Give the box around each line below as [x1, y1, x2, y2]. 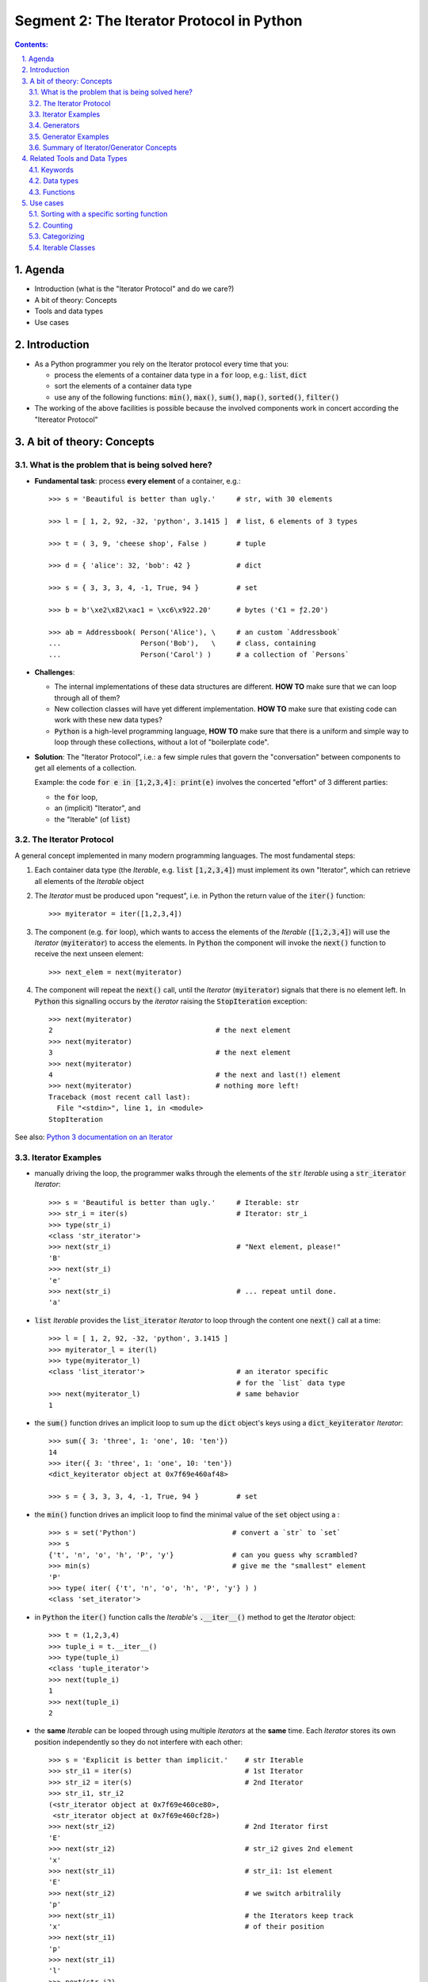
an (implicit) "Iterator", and [54, 803, 141, 813]
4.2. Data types [29, 176, 79, 186]
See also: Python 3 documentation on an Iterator [14, 1132, 174, 1142]
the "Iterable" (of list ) [54, 814, 131, 824]
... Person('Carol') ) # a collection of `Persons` [48, 650, 350, 659]
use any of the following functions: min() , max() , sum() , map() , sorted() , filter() [54, 392, 340, 402]
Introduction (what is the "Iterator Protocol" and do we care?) [34, 284, 235, 293]
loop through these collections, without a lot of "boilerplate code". [54, 737, 269, 747]
